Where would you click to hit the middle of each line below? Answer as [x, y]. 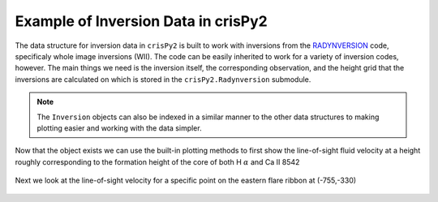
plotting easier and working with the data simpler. [119, 128]
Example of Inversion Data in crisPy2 [141, 21]
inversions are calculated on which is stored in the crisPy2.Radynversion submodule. [163, 79]
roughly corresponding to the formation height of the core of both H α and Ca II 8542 [157, 161]
